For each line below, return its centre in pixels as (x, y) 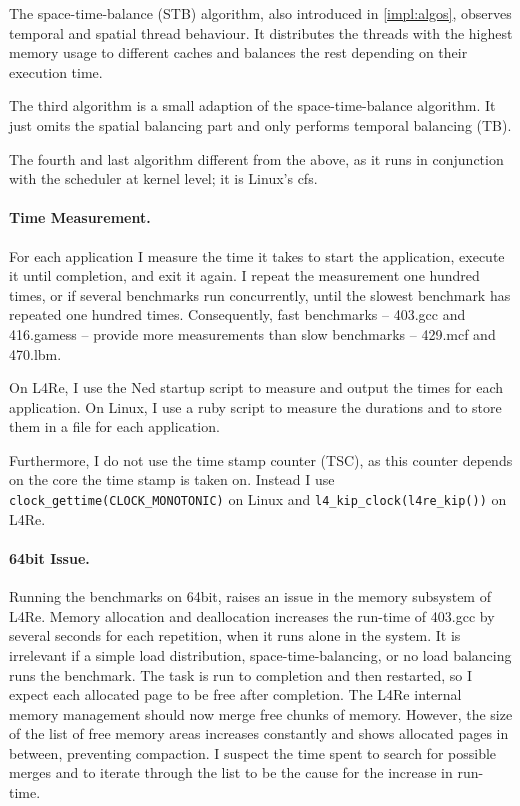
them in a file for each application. (114, 426)
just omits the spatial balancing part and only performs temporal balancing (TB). (260, 124)
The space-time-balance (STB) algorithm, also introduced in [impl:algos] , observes (260, 13)
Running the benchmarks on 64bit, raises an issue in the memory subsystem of (250, 596)
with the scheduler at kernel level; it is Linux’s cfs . (163, 178)
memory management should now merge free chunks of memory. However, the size (261, 713)
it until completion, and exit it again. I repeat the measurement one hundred (244, 275)
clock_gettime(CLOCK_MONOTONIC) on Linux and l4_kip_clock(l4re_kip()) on (258, 499)
